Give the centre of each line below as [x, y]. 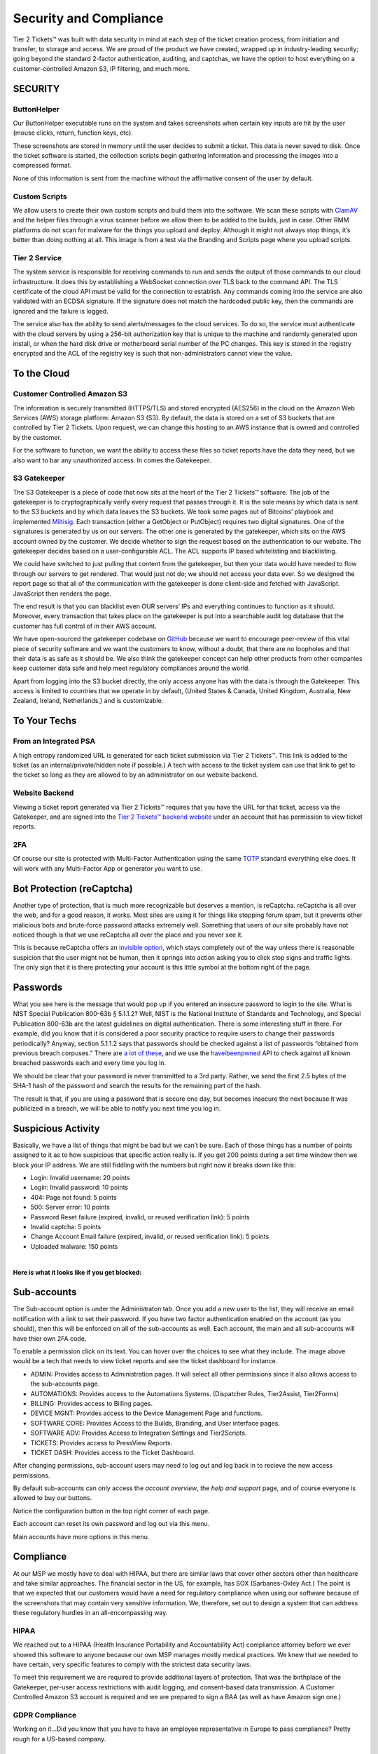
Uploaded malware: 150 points [74, 1246]
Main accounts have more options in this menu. [81, 1537]
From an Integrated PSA [54, 742]
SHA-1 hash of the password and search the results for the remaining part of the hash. [137, 1086]
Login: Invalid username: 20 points [80, 1178]
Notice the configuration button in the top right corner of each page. [111, 1511]
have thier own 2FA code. [50, 1338]
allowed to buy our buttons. [52, 1498]
